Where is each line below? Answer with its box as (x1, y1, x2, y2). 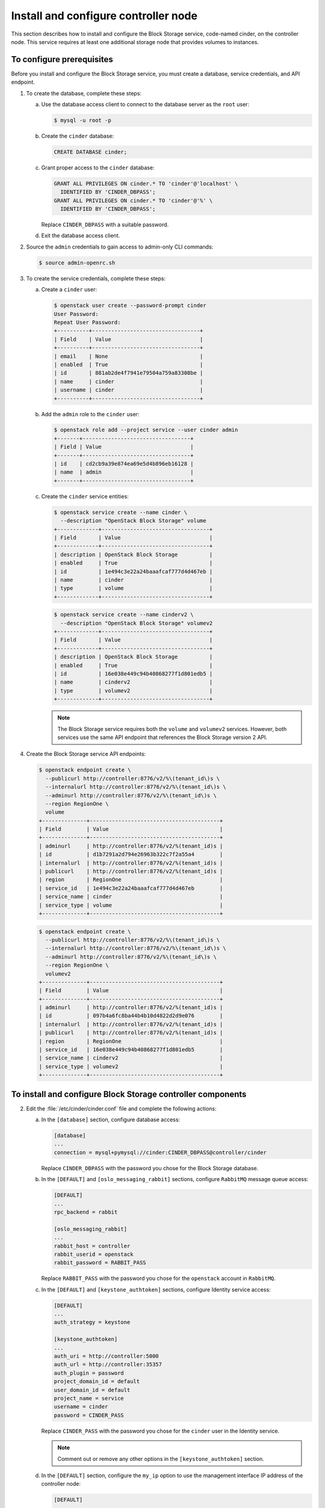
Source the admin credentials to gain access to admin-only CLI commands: (26, 243, 214, 250)
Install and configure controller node (11, 9, 198, 22)
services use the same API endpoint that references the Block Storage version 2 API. (57, 733, 268, 741)
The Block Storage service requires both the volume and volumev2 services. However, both (57, 725, 287, 732)
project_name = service (54, 1395, 125, 1402)
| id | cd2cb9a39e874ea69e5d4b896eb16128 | (54, 460, 194, 467)
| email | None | (54, 353, 203, 360)
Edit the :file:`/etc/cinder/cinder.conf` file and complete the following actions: (26, 1104, 217, 1112)
